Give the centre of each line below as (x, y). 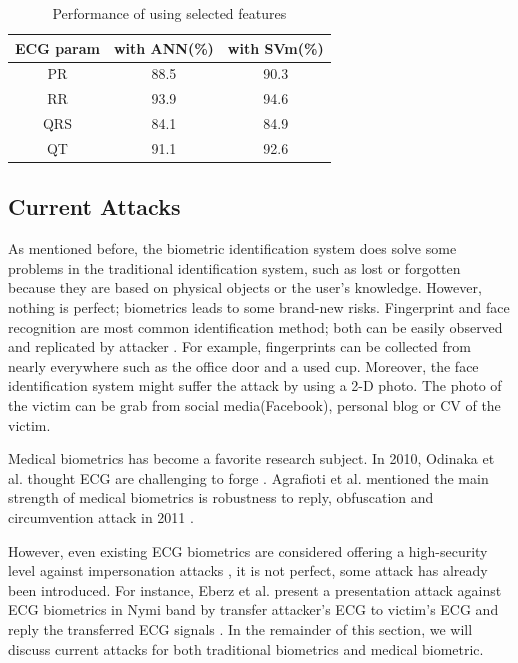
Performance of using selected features (169, 13)
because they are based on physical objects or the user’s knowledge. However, (245, 287)
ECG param (57, 47)
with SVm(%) (275, 47)
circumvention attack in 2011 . (101, 516)
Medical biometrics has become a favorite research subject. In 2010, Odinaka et (251, 458)
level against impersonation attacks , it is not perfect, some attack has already (248, 570)
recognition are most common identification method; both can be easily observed (255, 326)
